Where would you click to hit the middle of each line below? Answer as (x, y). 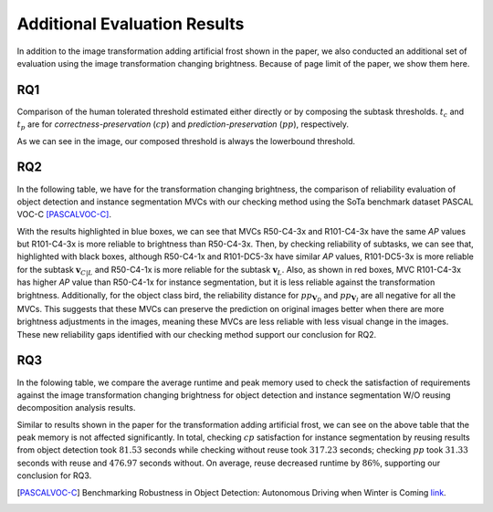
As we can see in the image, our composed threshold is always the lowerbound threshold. (186, 141)
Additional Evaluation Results (131, 24)
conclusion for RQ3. (54, 475)
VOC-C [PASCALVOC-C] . (64, 214)
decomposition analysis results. (76, 408)
